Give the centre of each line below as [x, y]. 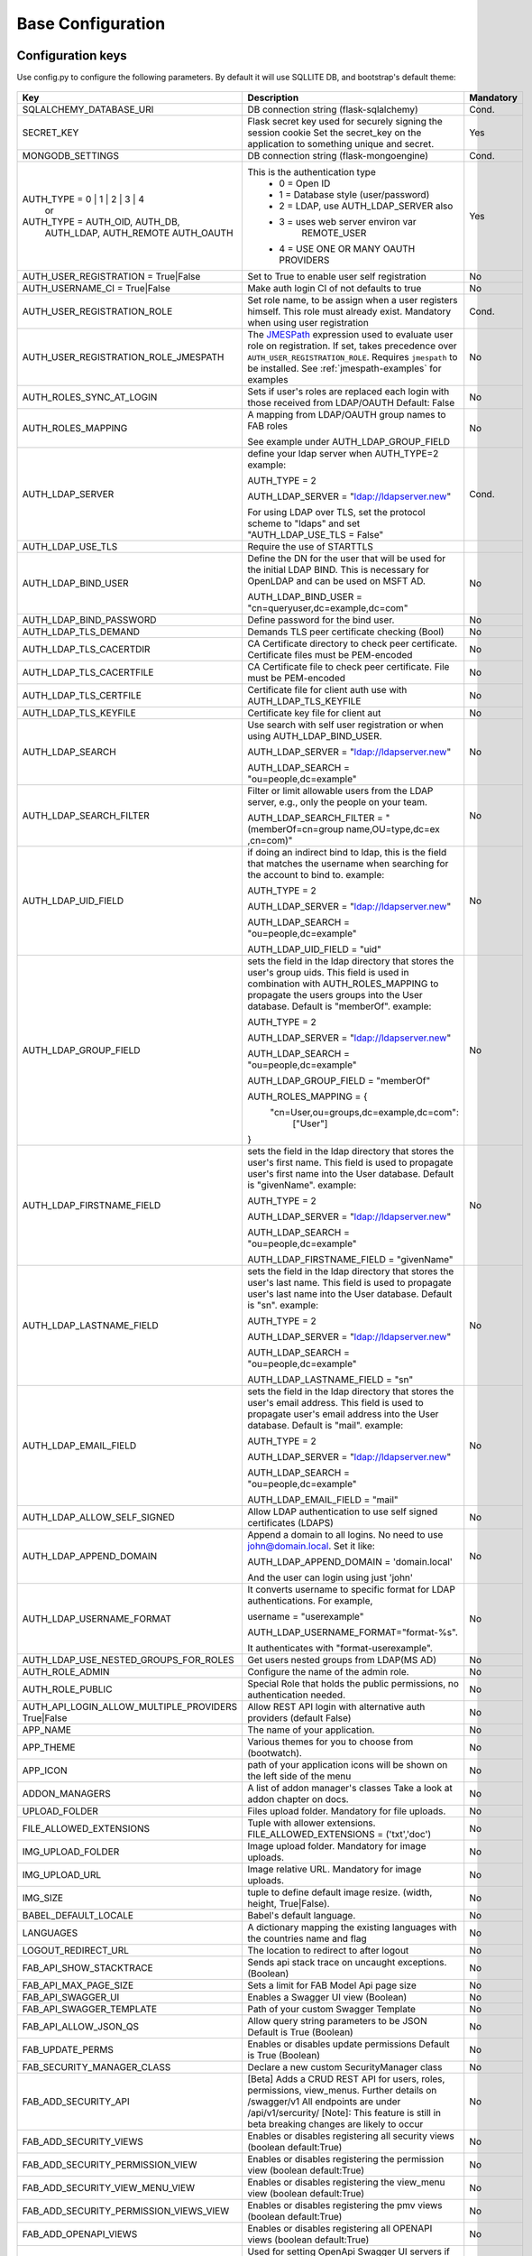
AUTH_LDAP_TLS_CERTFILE [82, 696]
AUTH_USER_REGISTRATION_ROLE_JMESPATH [123, 357]
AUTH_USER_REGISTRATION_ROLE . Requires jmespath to [353, 357]
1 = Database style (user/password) [354, 195]
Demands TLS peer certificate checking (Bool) [346, 632]
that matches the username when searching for [348, 864]
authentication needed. [297, 1695]
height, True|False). [289, 1904]
